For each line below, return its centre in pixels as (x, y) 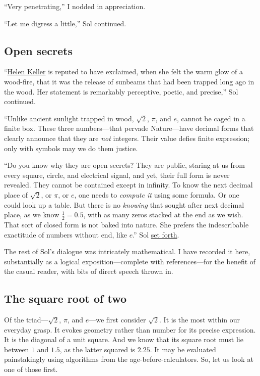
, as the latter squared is (97, 349)
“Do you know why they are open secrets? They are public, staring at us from (124, 165)
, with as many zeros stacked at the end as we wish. (163, 215)
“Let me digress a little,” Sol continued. (65, 23)
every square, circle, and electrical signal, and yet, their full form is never (117, 175)
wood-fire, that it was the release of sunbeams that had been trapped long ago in (129, 81)
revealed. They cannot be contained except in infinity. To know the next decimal (128, 185)
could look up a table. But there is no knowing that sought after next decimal (124, 204)
